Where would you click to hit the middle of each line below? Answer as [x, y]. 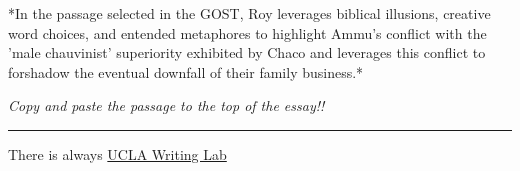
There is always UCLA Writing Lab [117, 153]
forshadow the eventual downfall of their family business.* [186, 71]
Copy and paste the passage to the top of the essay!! [166, 105]
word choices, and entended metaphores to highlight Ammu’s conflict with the [247, 32]
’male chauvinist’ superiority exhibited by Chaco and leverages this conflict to [247, 52]
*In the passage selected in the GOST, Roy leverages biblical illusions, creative [249, 13]
